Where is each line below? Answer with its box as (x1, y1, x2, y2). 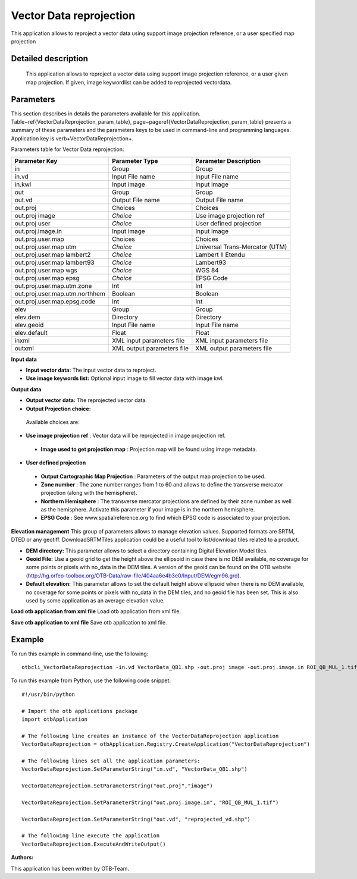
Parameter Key (14, 156, 58, 165)
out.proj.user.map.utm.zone (14, 281, 92, 290)
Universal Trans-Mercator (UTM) (195, 243, 287, 251)
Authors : (11, 854, 34, 861)
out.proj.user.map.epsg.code (14, 297, 96, 306)
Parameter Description (195, 156, 261, 165)
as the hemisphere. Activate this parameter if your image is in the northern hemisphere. (40, 506, 255, 513)
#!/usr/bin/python (21, 690, 76, 698)
